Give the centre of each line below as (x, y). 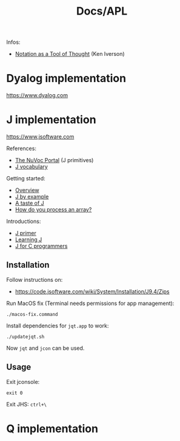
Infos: (13, 42)
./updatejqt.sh (25, 337)
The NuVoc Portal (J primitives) (54, 160)
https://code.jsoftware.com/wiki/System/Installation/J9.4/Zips (92, 291)
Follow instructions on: (35, 279)
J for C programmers (41, 246)
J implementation (51, 120)
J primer (25, 233)
